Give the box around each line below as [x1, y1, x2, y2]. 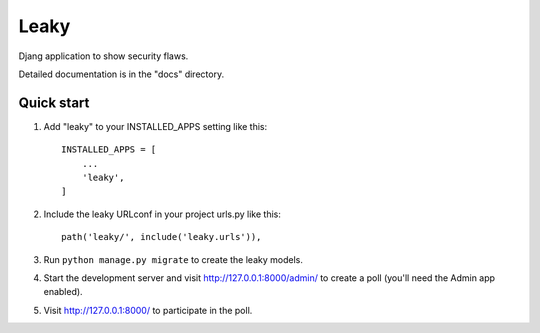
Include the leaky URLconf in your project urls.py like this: [43, 208, 282, 220]
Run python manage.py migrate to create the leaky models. [43, 253, 304, 265]
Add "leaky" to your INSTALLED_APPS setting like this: [43, 120, 268, 132]
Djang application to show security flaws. [18, 50, 189, 62]
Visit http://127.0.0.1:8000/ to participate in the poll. [43, 304, 253, 316]
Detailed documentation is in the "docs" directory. [18, 68, 225, 80]
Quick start [18, 94, 90, 111]
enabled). [43, 286, 84, 298]
